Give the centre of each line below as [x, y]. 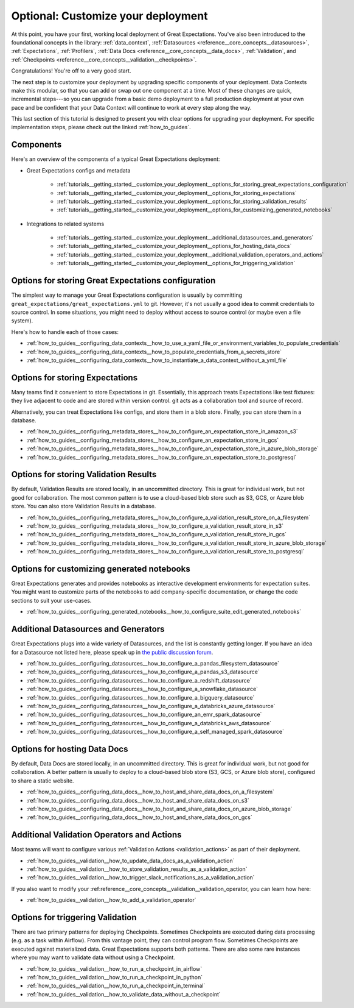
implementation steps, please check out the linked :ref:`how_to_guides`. [101, 127]
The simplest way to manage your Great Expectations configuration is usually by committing [127, 295]
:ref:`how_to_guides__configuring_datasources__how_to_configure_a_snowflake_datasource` [142, 689]
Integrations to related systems [65, 224]
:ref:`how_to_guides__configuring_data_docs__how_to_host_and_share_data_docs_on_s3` [138, 800]
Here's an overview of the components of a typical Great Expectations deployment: [116, 159]
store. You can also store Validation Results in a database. [84, 506]
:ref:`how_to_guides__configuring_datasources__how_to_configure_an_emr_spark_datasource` [144, 715]
